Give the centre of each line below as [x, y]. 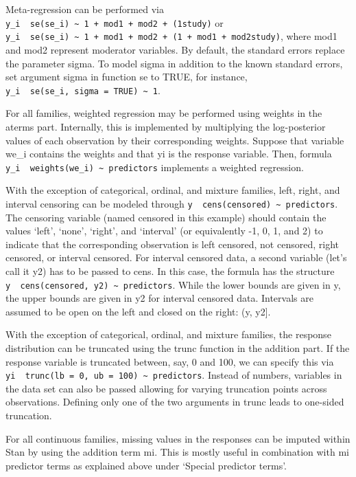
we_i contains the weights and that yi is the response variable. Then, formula [169, 154]
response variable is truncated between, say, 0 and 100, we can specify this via [170, 361]
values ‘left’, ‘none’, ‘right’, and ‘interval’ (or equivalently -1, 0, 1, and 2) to [164, 231]
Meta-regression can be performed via [85, 9]
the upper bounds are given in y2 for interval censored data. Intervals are [159, 298]
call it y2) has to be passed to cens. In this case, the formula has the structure [170, 271]
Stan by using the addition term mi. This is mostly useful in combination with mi [177, 452]
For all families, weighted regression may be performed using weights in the [164, 113]
